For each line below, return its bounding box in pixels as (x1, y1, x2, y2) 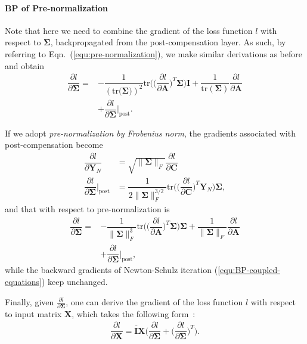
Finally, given (5, 295, 54, 308)
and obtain (5, 59, 45, 72)
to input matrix (5, 307, 62, 320)
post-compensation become (5, 138, 103, 151)
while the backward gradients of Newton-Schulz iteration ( (5, 264, 218, 276)
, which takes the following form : (72, 307, 196, 320)
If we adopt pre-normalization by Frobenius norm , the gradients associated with (5, 126, 296, 139)
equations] (5, 275, 42, 287)
